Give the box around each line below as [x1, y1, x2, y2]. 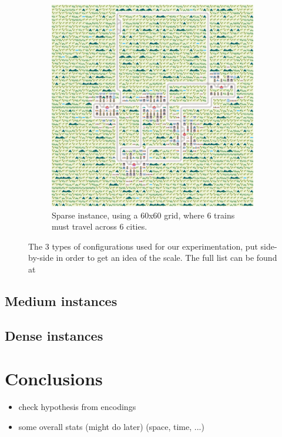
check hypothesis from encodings [18, 401, 136, 413]
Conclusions [5, 367, 103, 391]
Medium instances [5, 291, 117, 310]
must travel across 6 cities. [52, 220, 147, 233]
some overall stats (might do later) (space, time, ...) [18, 420, 204, 432]
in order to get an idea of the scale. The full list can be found [56, 251, 277, 264]
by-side [28, 251, 53, 264]
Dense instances [5, 326, 103, 344]
